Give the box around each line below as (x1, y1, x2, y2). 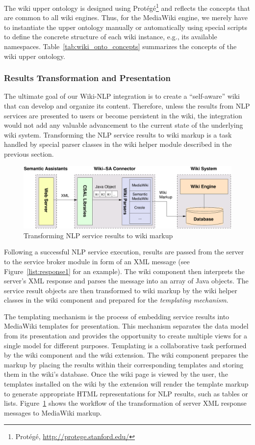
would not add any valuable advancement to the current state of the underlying (4, 120, 243, 130)
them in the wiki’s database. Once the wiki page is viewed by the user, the (4, 369, 228, 379)
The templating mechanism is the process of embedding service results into (4, 311, 229, 321)
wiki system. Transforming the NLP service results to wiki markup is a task (4, 129, 232, 139)
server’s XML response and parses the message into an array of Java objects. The (4, 276, 249, 286)
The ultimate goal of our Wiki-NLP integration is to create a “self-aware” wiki (4, 91, 240, 101)
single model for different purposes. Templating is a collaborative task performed (4, 340, 247, 350)
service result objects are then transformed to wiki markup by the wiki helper (4, 285, 237, 295)
